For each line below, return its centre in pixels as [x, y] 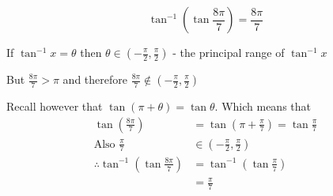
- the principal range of [229, 52]
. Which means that [263, 106]
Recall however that [55, 106]
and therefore [95, 79]
